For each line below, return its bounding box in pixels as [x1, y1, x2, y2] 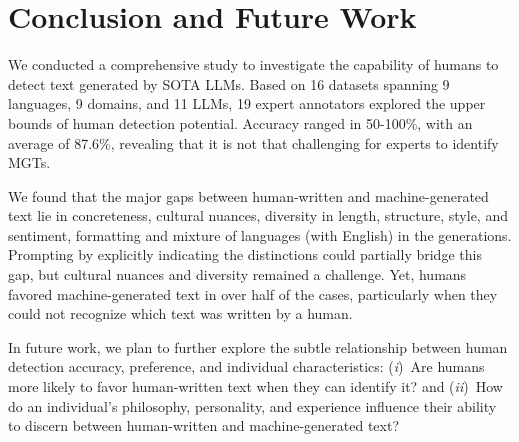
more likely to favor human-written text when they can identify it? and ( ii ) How [8, 376, 503, 397]
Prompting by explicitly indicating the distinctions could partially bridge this [8, 244, 482, 265]
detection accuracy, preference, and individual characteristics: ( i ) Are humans [8, 356, 485, 377]
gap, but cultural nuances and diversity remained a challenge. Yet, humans [8, 264, 467, 285]
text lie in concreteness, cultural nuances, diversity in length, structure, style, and [8, 205, 508, 226]
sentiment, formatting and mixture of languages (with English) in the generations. [8, 224, 512, 245]
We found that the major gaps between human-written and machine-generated [8, 185, 489, 206]
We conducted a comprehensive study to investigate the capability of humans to [8, 54, 499, 75]
